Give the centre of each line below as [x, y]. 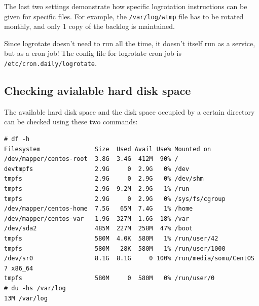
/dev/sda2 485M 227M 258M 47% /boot [99, 229]
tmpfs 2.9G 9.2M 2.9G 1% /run [97, 189]
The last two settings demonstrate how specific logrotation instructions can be [126, 6]
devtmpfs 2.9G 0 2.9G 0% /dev [97, 169]
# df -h [17, 139]
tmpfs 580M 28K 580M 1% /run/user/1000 [115, 248]
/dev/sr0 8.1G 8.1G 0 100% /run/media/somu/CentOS [129, 259]
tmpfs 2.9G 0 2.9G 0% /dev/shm [104, 179]
